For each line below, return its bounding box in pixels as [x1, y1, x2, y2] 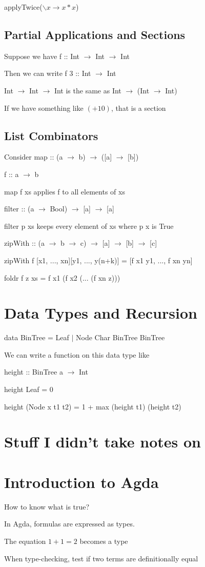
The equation [4, 535, 46, 546]
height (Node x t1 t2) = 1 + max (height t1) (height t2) [4, 401, 181, 412]
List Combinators [4, 127, 98, 143]
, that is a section [111, 102, 166, 113]
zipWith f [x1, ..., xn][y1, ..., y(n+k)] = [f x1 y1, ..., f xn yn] [4, 255, 193, 265]
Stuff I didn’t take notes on [4, 431, 201, 452]
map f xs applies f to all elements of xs [4, 186, 125, 197]
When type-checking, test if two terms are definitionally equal [4, 553, 198, 563]
